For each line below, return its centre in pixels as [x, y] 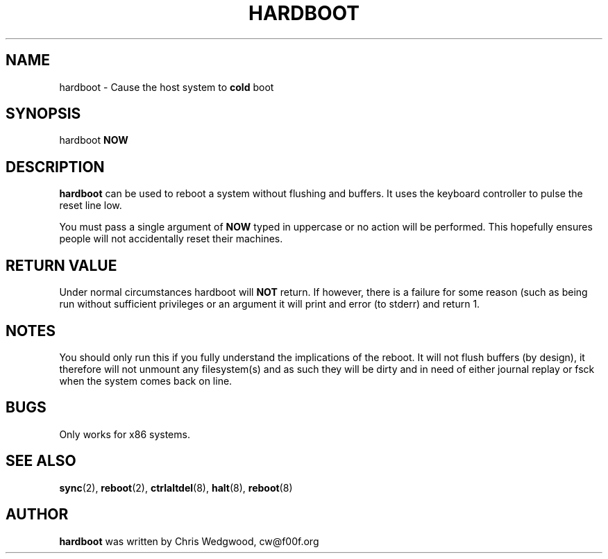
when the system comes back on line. [146, 381]
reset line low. [91, 206]
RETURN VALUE [61, 265]
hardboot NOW [94, 140]
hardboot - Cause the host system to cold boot [167, 87]
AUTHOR [37, 515]
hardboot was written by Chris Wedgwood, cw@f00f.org [189, 541]
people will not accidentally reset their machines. [171, 239]
